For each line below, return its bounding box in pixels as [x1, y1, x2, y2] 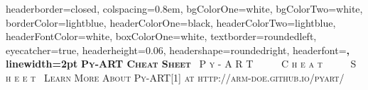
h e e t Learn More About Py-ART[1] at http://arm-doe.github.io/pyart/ [6, 70, 345, 84]
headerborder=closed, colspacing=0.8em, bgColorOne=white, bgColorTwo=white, [6, 1, 363, 15]
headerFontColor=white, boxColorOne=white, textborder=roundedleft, [6, 29, 317, 44]
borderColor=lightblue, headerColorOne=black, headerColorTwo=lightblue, [6, 15, 336, 30]
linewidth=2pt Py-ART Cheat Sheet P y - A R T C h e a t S [6, 56, 357, 71]
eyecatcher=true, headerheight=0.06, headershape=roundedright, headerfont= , [6, 42, 350, 57]
